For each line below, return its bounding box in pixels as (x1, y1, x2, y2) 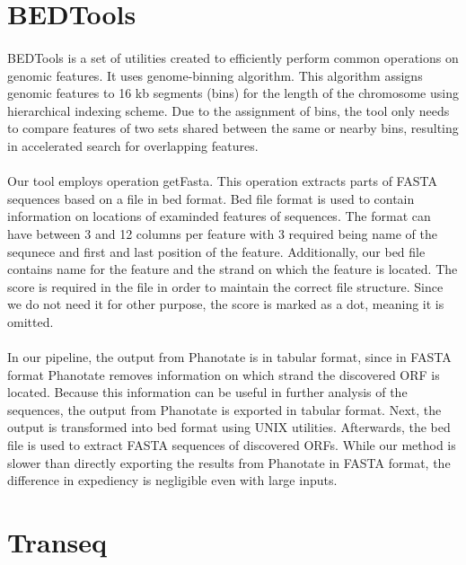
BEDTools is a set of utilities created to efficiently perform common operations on (7, 48, 459, 66)
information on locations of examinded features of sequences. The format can (7, 207, 431, 225)
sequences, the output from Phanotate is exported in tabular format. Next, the (7, 400, 442, 419)
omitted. (7, 312, 54, 331)
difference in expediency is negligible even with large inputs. (7, 471, 338, 490)
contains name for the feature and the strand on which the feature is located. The (7, 260, 458, 278)
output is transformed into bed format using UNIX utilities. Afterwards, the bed (7, 418, 451, 437)
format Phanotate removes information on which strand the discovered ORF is (7, 365, 440, 384)
